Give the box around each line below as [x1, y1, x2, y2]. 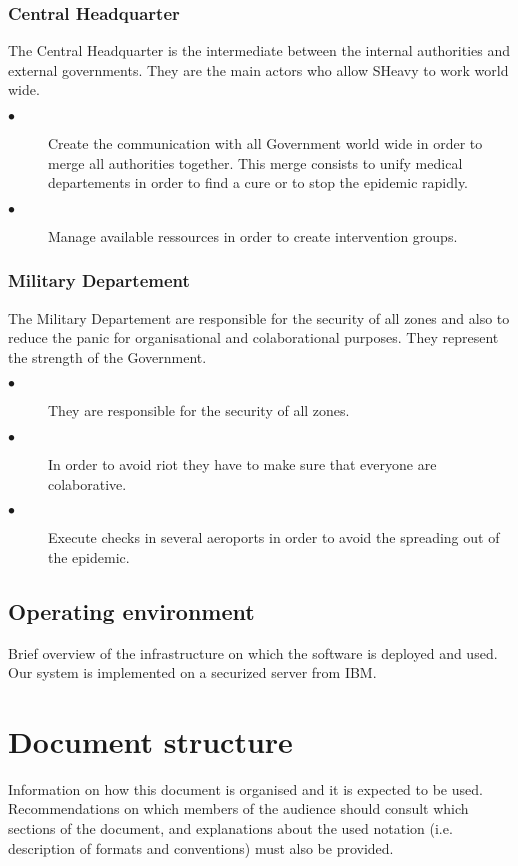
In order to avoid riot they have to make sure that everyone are [48, 453, 437, 474]
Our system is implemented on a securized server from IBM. [8, 662, 377, 683]
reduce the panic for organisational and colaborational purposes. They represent [8, 327, 499, 348]
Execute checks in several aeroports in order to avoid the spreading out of [48, 527, 500, 548]
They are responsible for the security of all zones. [48, 400, 350, 421]
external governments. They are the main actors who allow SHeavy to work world [8, 59, 509, 80]
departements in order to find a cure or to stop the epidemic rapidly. [48, 172, 469, 193]
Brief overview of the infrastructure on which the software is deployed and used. [8, 642, 498, 663]
